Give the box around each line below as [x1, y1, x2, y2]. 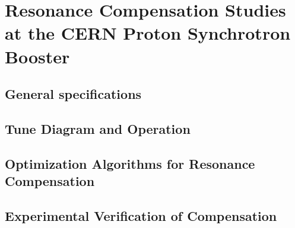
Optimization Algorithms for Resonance [5, 154, 255, 172]
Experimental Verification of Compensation [5, 206, 277, 224]
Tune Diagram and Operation [5, 119, 191, 137]
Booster [5, 44, 70, 68]
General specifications [5, 85, 142, 103]
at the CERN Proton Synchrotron [5, 21, 291, 45]
